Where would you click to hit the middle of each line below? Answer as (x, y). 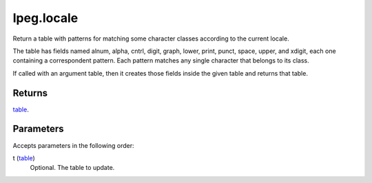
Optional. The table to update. (72, 168)
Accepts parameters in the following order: (73, 145)
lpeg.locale (45, 18)
